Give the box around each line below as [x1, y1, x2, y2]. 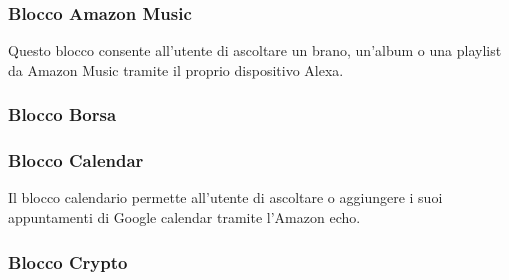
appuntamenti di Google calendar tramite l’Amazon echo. [8, 207, 361, 228]
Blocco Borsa [8, 102, 117, 127]
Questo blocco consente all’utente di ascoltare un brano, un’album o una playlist [8, 40, 502, 61]
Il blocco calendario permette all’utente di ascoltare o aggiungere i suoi [8, 187, 443, 208]
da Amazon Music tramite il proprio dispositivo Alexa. [8, 59, 344, 80]
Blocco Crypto [8, 249, 128, 274]
